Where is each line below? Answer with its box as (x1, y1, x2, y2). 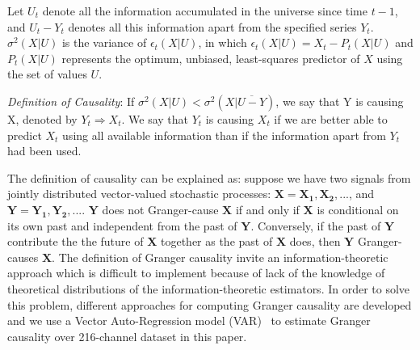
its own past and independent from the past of (7, 217, 237, 234)
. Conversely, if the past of (250, 217, 381, 234)
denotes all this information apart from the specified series (68, 18, 357, 35)
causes (7, 248, 39, 265)
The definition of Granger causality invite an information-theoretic (58, 248, 388, 265)
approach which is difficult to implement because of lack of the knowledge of (7, 264, 385, 281)
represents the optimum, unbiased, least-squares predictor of (61, 49, 360, 66)
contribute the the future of (7, 233, 144, 250)
